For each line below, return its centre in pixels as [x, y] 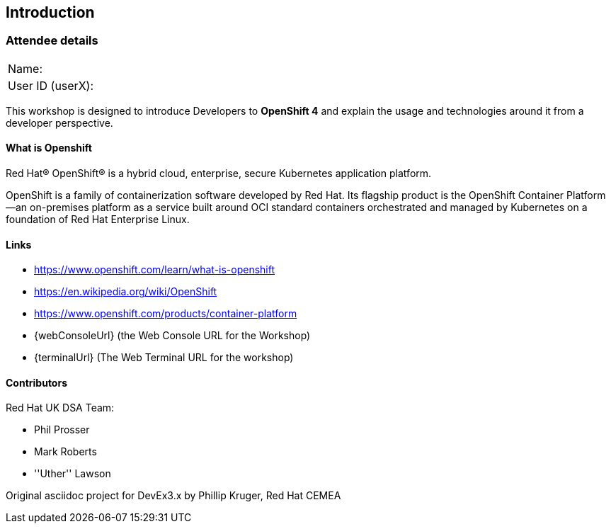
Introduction [50, 12]
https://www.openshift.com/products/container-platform [166, 314]
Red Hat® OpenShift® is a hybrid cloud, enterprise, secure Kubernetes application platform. [219, 174]
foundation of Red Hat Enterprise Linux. [98, 220]
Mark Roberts [65, 452]
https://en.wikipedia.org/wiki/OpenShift [126, 292]
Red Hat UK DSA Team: [60, 408]
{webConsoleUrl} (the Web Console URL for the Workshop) [172, 336]
